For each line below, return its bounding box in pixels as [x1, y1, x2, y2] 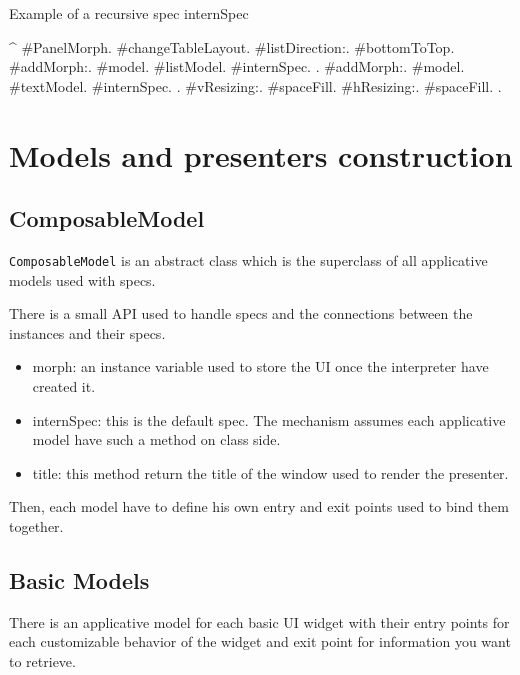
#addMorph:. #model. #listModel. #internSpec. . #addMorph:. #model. [9, 56, 465, 77]
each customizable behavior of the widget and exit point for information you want [9, 631, 511, 652]
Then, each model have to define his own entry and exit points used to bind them [9, 496, 509, 517]
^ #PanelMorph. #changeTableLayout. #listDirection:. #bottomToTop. [9, 36, 455, 57]
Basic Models [9, 564, 150, 595]
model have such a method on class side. [32, 429, 281, 450]
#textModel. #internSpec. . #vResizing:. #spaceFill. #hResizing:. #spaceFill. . [9, 75, 502, 96]
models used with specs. [9, 269, 156, 290]
